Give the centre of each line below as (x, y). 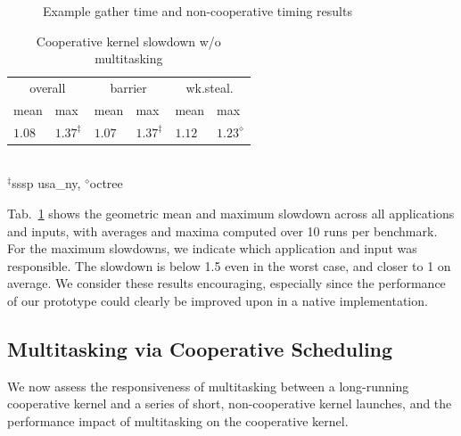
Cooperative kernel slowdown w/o (128, 41)
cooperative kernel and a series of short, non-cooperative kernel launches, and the (230, 403)
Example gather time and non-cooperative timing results (198, 11)
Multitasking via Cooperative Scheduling (200, 348)
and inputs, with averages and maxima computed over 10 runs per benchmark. (222, 230)
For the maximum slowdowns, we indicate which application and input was (212, 248)
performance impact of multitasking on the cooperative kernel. (178, 420)
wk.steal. (210, 88)
